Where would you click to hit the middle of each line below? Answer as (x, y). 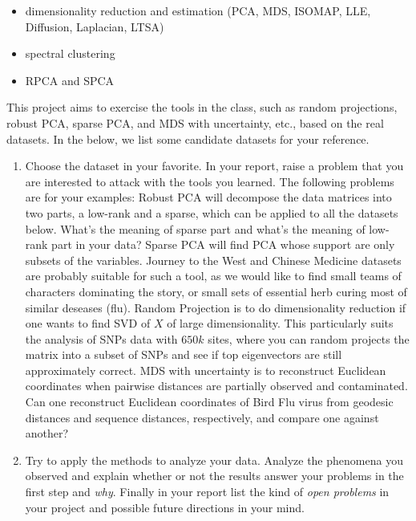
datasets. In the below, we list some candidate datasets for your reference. (188, 138)
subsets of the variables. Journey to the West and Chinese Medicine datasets (213, 260)
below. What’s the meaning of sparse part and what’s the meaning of (195, 228)
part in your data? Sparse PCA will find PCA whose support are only (223, 244)
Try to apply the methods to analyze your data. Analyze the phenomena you (214, 460)
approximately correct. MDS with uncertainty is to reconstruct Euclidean (206, 370)
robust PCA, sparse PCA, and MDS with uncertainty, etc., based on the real (195, 122)
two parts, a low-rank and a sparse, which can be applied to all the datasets (212, 212)
